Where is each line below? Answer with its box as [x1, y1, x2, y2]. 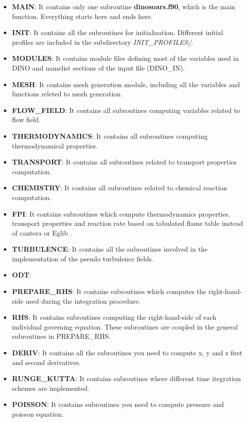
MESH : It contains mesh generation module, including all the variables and [12, 79, 240, 89]
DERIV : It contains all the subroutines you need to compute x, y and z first [12, 348, 243, 358]
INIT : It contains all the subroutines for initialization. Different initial [12, 27, 223, 37]
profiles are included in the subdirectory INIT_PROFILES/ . [12, 37, 194, 47]
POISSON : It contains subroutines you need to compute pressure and [12, 399, 224, 409]
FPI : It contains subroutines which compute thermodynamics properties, [12, 208, 230, 219]
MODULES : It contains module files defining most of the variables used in [12, 53, 239, 63]
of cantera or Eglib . [12, 227, 72, 238]
